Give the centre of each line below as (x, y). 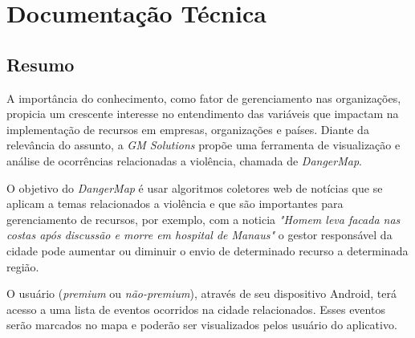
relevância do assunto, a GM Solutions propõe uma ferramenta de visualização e (203, 145)
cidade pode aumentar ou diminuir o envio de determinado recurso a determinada (207, 250)
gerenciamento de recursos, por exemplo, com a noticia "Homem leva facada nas (203, 219)
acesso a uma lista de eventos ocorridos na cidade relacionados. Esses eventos (196, 309)
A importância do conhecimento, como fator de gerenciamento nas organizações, (204, 98)
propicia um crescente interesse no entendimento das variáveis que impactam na (203, 114)
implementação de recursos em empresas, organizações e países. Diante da (188, 129)
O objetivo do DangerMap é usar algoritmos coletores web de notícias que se (195, 187)
